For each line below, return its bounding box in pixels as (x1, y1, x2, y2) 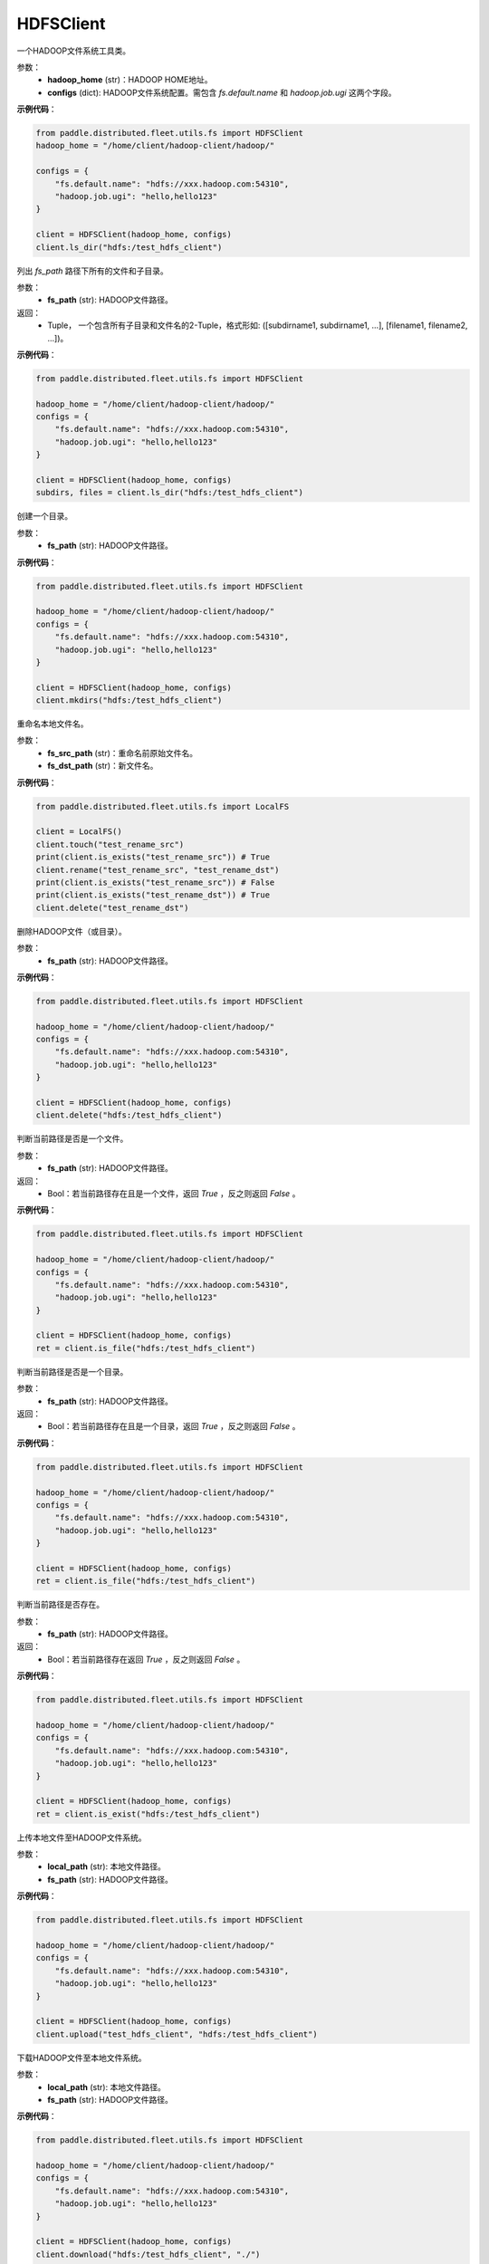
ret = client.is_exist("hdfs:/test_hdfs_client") (35, 1808, 261, 1819)
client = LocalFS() (35, 827, 122, 837)
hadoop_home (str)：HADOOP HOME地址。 (47, 74, 213, 85)
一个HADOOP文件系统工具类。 (16, 45, 131, 56)
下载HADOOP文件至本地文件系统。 (16, 2052, 147, 2063)
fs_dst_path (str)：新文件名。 (47, 761, 158, 772)
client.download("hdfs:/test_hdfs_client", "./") (35, 2249, 261, 2259)
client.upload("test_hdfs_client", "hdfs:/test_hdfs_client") (35, 2029, 318, 2039)
